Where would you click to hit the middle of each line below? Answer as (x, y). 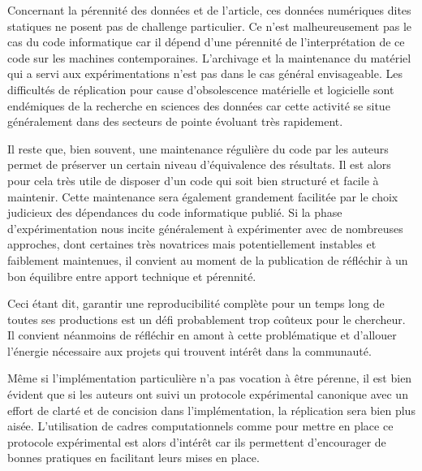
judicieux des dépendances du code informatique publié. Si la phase (175, 212)
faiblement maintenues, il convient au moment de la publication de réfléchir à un (208, 259)
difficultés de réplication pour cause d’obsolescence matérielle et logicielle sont (201, 89)
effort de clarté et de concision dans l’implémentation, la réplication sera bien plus (211, 410)
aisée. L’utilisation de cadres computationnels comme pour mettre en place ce (200, 426)
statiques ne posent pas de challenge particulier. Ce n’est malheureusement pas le (209, 26)
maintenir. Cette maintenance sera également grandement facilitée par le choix (203, 196)
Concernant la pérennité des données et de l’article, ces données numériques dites (209, 10)
